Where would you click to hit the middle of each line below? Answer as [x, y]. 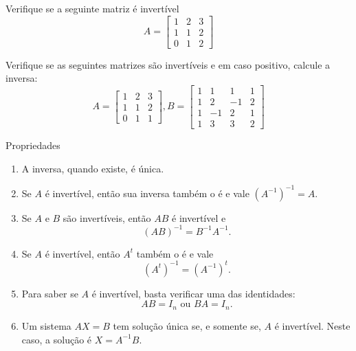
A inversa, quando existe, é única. [93, 168]
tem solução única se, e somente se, [187, 325]
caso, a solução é [57, 339]
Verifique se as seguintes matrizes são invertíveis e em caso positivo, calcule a [168, 64]
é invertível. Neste [312, 325]
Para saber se [50, 293]
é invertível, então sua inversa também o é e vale [147, 193]
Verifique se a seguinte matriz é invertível [92, 8]
